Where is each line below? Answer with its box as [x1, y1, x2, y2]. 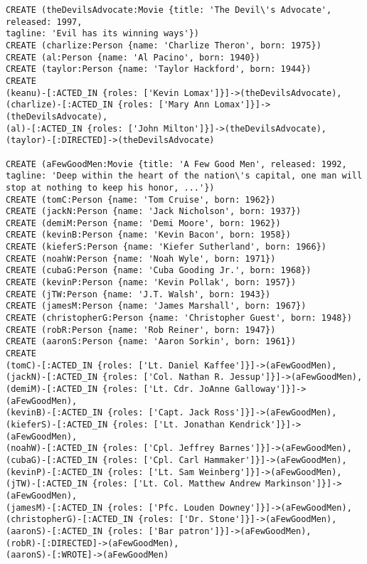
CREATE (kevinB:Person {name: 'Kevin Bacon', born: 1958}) [6, 230, 291, 240]
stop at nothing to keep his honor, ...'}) [6, 182, 215, 193]
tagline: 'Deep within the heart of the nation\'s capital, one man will [6, 171, 363, 181]
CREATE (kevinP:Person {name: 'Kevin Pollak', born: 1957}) [6, 277, 297, 288]
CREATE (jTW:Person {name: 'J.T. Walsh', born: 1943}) [6, 289, 271, 299]
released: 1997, [6, 16, 83, 27]
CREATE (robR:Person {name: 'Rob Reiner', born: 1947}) [6, 324, 276, 335]
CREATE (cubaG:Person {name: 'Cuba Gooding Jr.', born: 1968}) [6, 265, 312, 276]
